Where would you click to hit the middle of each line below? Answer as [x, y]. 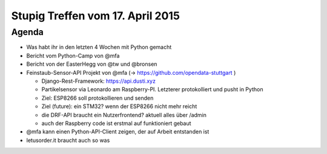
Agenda [27, 32]
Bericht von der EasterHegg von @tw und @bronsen [92, 64]
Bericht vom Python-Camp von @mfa [73, 56]
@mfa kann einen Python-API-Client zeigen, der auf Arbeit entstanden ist [118, 132]
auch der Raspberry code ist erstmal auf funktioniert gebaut [116, 123]
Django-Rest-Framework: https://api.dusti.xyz [98, 81]
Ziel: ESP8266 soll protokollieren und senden [97, 98]
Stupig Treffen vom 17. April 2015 [95, 16]
